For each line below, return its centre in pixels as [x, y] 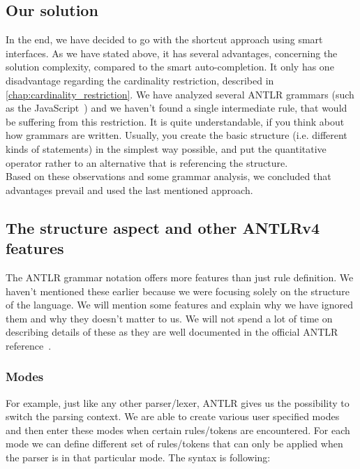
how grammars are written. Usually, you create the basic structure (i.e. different [177, 135]
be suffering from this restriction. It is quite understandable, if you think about [175, 121]
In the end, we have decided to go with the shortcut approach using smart [164, 39]
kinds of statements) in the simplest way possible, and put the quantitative [166, 148]
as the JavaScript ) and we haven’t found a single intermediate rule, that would [177, 108]
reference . [29, 345]
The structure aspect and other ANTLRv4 [163, 227]
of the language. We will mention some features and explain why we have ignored [179, 305]
